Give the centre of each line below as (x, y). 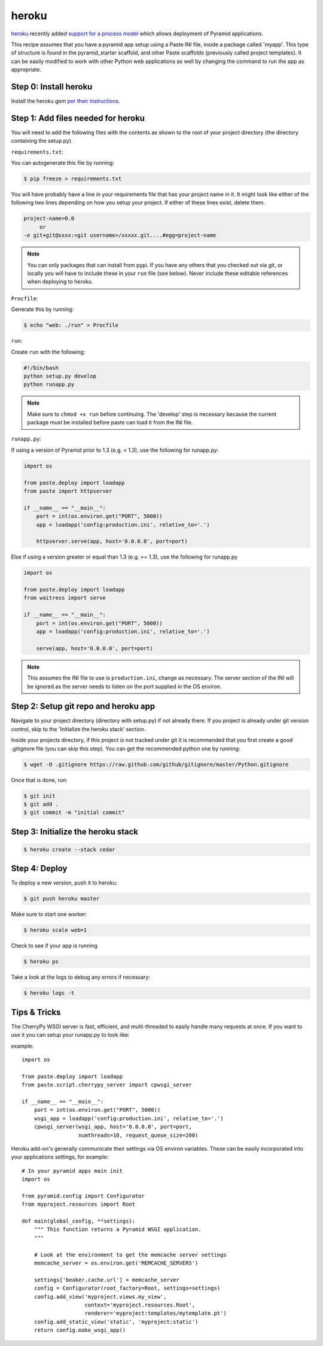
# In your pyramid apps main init (72, 1171)
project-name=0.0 (49, 218)
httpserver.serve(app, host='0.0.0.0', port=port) (112, 541)
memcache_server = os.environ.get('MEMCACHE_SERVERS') (116, 1263)
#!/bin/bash (41, 368)
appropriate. (26, 70)
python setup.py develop (60, 376)
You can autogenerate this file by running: (63, 163)
